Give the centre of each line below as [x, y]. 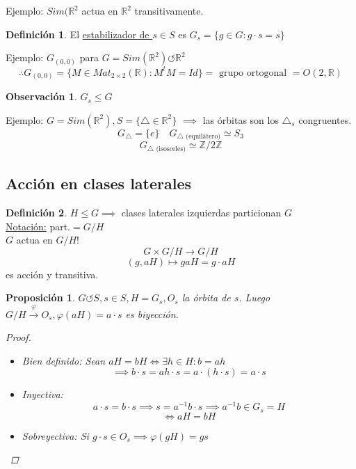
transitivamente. [169, 10]
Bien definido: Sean [64, 360]
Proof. [18, 337]
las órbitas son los [241, 119]
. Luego [254, 297]
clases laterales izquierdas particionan [201, 212]
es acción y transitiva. [52, 274]
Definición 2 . [37, 212]
